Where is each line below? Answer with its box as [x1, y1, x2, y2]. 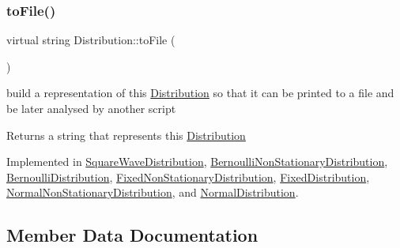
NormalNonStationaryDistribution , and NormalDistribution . [6, 184, 299, 201]
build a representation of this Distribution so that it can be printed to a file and [6, 85, 394, 101]
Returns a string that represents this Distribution [6, 126, 246, 143]
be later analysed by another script [6, 100, 176, 116]
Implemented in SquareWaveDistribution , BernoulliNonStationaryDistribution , [6, 153, 388, 170]
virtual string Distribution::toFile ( [6, 32, 175, 48]
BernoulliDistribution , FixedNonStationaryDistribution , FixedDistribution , [6, 168, 370, 185]
